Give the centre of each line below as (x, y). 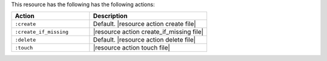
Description (110, 16)
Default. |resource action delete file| (144, 40)
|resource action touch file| (132, 48)
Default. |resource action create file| (144, 24)
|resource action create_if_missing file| (148, 32)
